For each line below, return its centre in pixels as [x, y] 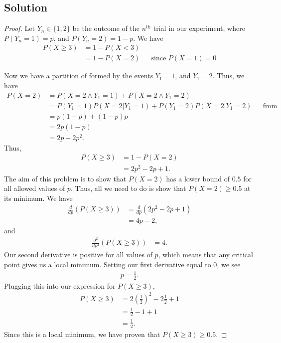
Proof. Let [19, 28]
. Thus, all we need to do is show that [128, 188]
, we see [229, 264]
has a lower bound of [198, 178]
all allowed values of [35, 188]
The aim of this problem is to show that [65, 178]
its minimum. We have [38, 198]
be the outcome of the [106, 28]
